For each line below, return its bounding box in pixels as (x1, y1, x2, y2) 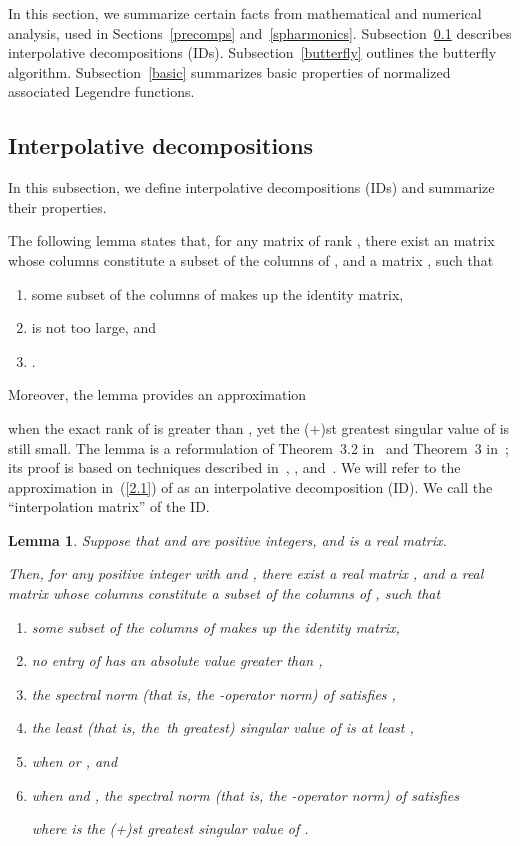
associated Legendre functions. (8, 81, 195, 102)
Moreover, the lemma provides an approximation (8, 384, 307, 405)
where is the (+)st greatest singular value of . (31, 818, 309, 839)
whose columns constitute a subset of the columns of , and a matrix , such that (8, 249, 494, 270)
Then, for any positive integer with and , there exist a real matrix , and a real (8, 563, 484, 584)
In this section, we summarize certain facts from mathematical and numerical (8, 3, 482, 23)
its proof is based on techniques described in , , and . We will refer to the (8, 457, 461, 478)
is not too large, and (31, 317, 156, 338)
